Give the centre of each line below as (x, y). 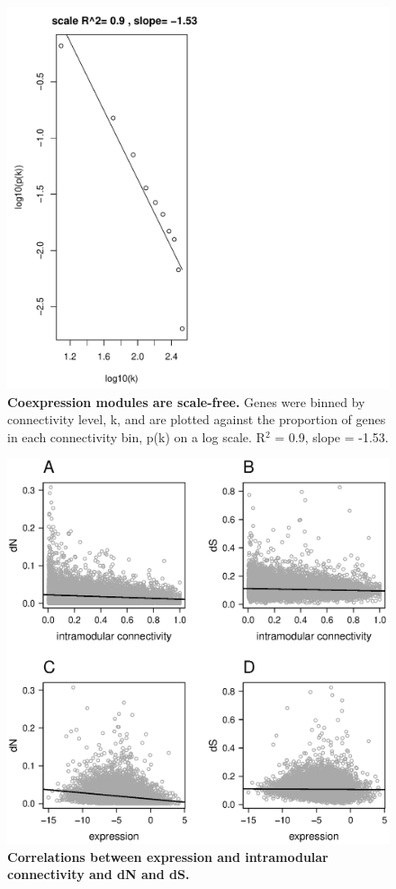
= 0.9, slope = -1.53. (332, 436)
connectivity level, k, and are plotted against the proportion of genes (197, 419)
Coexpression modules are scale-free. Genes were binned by (186, 401)
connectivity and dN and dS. (99, 874)
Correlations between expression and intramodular (168, 856)
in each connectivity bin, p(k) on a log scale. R (136, 436)
